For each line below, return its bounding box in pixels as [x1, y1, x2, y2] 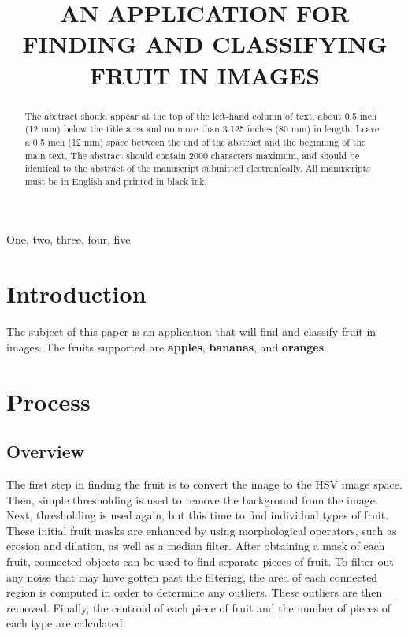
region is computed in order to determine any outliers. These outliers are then [6, 584, 383, 601]
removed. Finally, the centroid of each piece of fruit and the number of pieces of [6, 599, 391, 616]
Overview [6, 439, 85, 463]
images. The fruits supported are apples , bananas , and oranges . [6, 338, 328, 355]
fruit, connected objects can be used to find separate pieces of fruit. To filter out [6, 552, 394, 569]
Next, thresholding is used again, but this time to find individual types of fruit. [6, 507, 389, 523]
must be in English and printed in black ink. [24, 174, 207, 188]
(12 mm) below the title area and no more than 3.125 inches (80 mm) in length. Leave [24, 122, 380, 136]
